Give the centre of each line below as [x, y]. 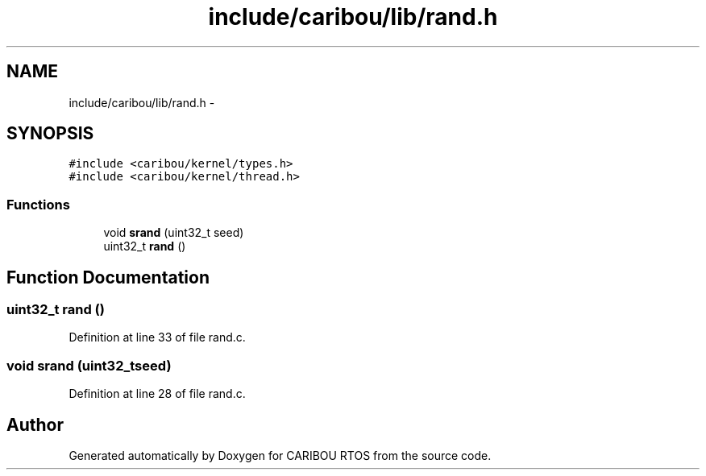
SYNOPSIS [50, 134]
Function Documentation [108, 277]
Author [35, 424]
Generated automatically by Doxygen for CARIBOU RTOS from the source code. [280, 455]
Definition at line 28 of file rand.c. [157, 394]
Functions [38, 204]
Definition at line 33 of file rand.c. [157, 337]
